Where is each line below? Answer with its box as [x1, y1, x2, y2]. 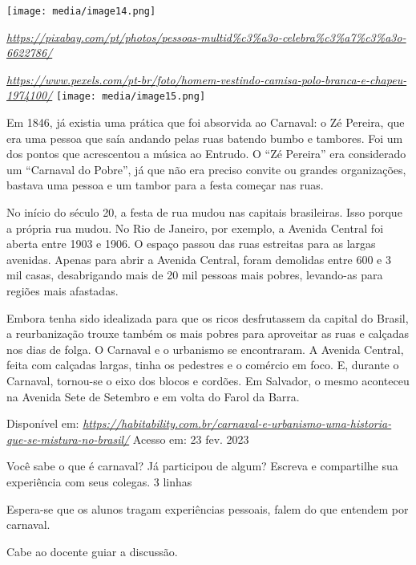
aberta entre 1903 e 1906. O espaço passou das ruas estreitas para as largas [6, 235, 376, 252]
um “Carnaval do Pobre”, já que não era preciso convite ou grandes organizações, [6, 161, 406, 177]
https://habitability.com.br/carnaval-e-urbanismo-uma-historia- [83, 415, 392, 432]
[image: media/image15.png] [55, 91, 206, 103]
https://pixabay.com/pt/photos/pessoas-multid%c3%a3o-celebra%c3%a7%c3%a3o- [6, 28, 406, 45]
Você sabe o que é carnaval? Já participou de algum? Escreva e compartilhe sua [6, 457, 398, 474]
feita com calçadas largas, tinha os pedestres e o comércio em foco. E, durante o [6, 356, 399, 373]
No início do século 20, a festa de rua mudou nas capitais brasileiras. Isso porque [6, 204, 402, 221]
